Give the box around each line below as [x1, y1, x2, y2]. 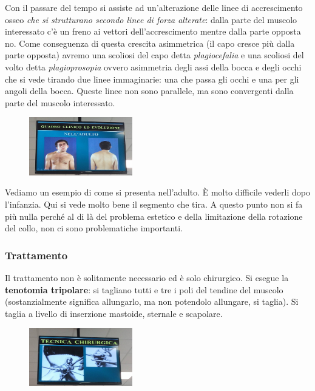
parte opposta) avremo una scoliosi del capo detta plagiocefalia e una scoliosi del [5, 49, 304, 61]
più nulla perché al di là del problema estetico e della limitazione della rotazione [5, 209, 303, 222]
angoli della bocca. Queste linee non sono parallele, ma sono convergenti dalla [5, 84, 294, 97]
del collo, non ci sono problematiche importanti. [5, 222, 183, 234]
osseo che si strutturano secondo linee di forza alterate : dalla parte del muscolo [5, 13, 297, 25]
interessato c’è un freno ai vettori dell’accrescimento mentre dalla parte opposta [5, 25, 301, 38]
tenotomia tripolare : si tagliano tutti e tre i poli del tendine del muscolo [5, 283, 283, 296]
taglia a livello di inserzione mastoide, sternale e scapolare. [5, 307, 223, 319]
